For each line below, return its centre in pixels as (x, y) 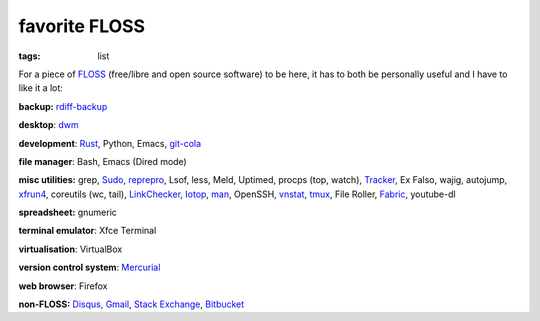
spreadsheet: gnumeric (67, 212)
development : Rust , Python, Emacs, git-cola (110, 143)
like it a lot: (41, 88)
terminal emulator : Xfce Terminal (87, 231)
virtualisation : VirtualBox (70, 249)
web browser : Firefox (63, 286)
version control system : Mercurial (89, 267)
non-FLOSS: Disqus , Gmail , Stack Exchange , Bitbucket (131, 304)
